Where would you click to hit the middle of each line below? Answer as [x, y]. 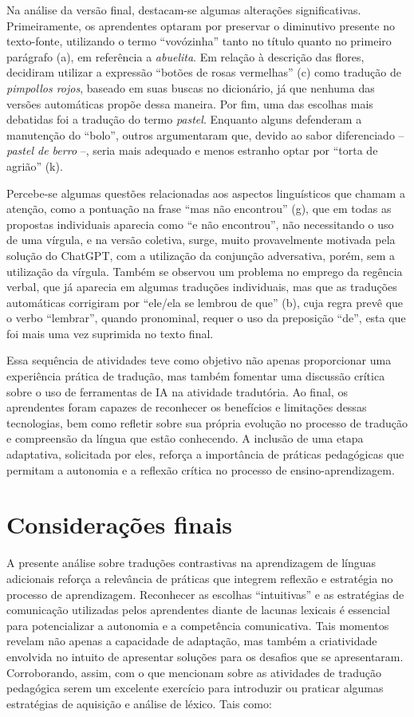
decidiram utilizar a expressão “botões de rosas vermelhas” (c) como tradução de [204, 72]
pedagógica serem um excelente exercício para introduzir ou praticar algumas [195, 688]
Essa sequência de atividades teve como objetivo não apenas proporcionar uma [199, 360]
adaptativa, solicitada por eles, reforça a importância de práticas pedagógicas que [205, 454]
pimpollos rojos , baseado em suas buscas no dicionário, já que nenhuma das [191, 87]
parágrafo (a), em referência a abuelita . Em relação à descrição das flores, [185, 56]
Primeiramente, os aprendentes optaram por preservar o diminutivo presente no [201, 25]
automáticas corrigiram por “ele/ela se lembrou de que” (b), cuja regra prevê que [205, 302]
